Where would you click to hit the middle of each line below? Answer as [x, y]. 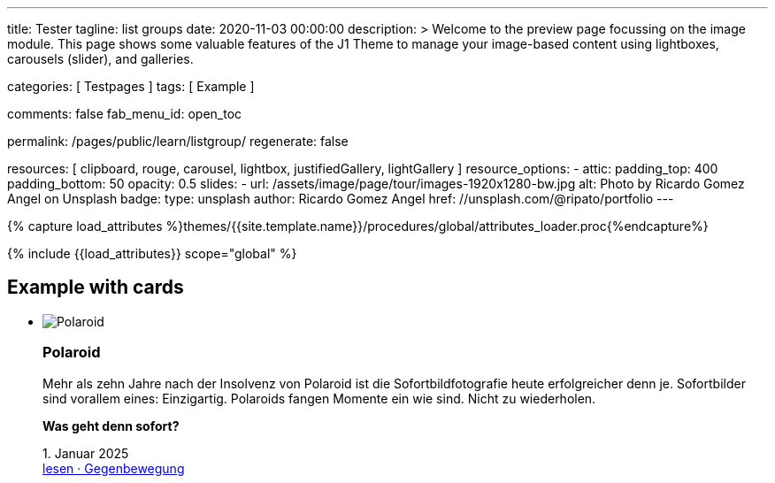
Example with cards [96, 287]
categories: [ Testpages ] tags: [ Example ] [131, 86]
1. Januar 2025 [86, 453]
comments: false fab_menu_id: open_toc [125, 114]
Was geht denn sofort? [111, 425]
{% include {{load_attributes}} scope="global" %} [152, 253]
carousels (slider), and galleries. [100, 59]
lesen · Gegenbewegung [114, 468]
